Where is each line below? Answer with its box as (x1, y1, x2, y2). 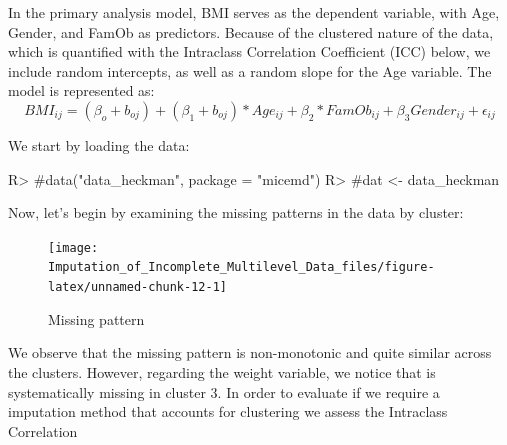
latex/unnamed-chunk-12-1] (48, 280, 227, 295)
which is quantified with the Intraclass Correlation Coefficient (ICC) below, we (8, 41, 491, 62)
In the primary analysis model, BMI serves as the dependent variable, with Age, (8, 2, 500, 22)
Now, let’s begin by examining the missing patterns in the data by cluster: (8, 202, 464, 223)
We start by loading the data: (8, 134, 190, 155)
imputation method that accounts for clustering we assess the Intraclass (8, 401, 448, 422)
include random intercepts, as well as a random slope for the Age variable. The (8, 60, 492, 81)
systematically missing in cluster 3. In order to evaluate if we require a (8, 381, 440, 402)
